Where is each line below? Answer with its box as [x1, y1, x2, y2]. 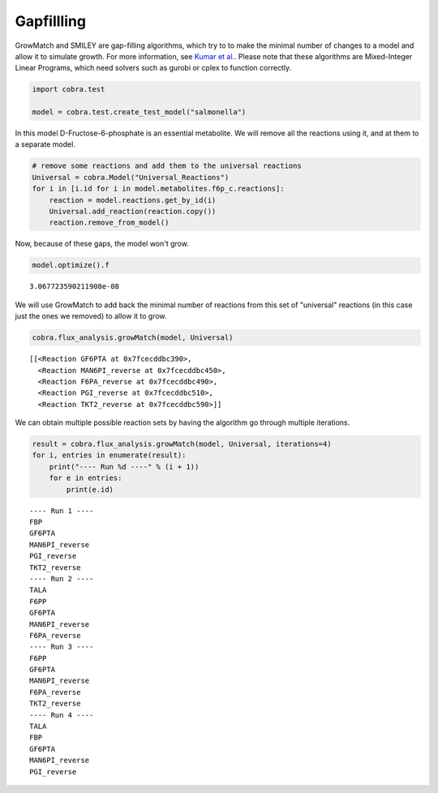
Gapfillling [15, 12, 87, 30]
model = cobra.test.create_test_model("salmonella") [32, 108, 247, 117]
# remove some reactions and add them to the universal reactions [32, 161, 302, 170]
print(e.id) [66, 485, 114, 494]
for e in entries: [49, 474, 122, 482]
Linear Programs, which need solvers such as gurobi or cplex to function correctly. [15, 63, 292, 73]
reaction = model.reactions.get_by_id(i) [49, 195, 217, 204]
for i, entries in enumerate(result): [32, 451, 187, 460]
